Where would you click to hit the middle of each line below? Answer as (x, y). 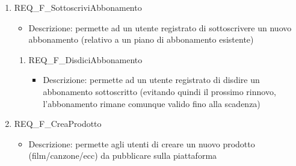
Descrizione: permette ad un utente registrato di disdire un (151, 80)
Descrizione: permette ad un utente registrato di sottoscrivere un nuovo (160, 27)
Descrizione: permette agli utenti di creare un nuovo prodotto (142, 143)
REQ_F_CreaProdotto (58, 124)
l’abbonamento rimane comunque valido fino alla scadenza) (152, 103)
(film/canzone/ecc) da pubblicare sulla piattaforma (123, 155)
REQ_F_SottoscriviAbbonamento (78, 7)
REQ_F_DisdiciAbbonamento (85, 59)
